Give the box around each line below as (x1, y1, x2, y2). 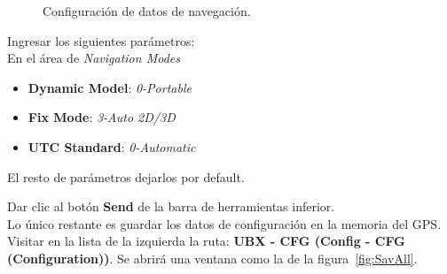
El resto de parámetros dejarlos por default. (7, 167, 245, 186)
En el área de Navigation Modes (7, 49, 180, 67)
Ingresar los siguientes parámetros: (7, 31, 195, 49)
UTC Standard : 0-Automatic (27, 137, 196, 156)
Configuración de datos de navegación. (43, 2, 251, 19)
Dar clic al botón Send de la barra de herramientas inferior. (7, 197, 335, 216)
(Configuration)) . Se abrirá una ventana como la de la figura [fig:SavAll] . (7, 248, 418, 267)
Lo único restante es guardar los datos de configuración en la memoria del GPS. (7, 214, 442, 232)
